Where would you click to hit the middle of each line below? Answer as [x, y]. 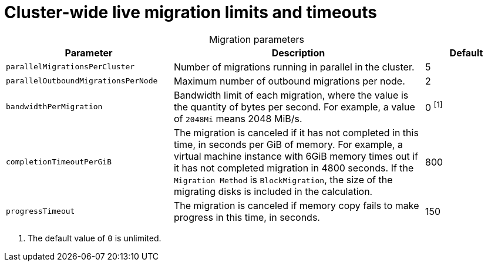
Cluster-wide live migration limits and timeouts [191, 12]
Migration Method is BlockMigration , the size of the [283, 179]
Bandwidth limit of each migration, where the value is [291, 95]
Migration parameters [257, 39]
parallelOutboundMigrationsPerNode [82, 81]
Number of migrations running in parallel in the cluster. [294, 67]
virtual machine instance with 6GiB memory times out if [296, 156]
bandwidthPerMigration [54, 107]
